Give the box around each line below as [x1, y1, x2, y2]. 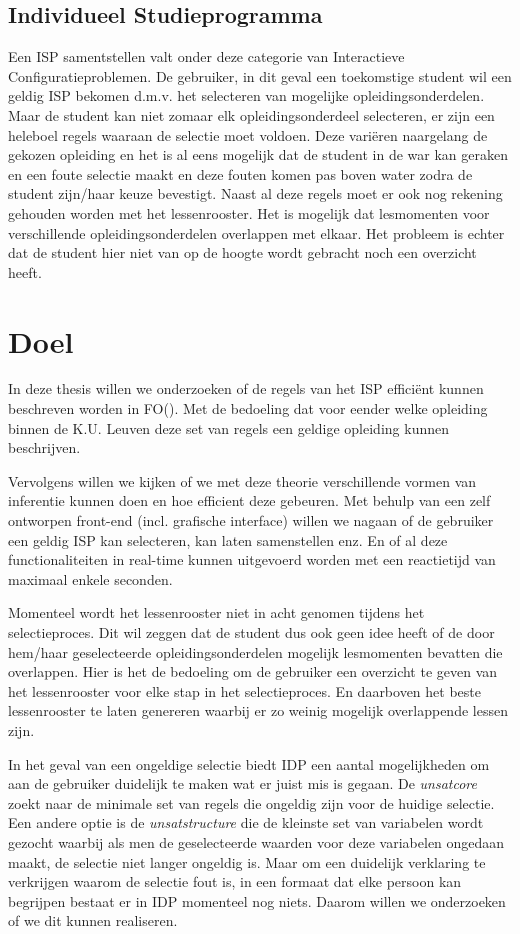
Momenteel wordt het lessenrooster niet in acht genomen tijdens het [8, 602, 425, 623]
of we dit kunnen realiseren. [8, 910, 178, 931]
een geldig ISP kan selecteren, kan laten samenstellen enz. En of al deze [8, 529, 448, 550]
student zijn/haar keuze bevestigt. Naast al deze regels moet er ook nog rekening [8, 183, 503, 204]
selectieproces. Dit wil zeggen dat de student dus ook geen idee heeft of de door [8, 621, 495, 642]
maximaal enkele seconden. [8, 568, 173, 589]
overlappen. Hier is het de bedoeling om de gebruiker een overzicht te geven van [8, 661, 498, 682]
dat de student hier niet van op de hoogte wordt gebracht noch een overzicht [8, 242, 477, 263]
